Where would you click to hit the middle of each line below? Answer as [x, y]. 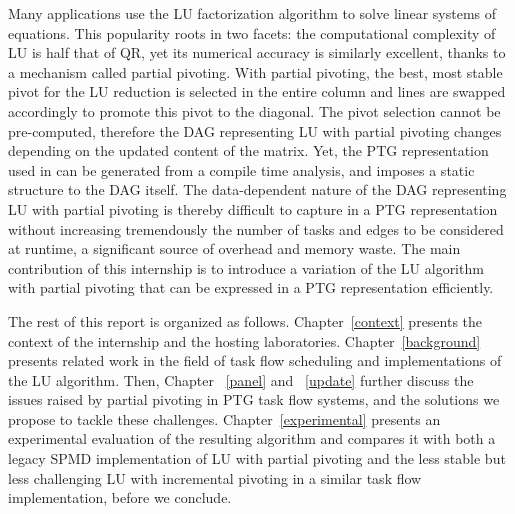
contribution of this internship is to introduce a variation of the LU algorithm [246, 267]
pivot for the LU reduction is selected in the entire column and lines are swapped [257, 91]
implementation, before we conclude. [120, 497]
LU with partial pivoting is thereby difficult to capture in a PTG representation [253, 208]
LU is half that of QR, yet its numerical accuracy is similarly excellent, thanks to [257, 52]
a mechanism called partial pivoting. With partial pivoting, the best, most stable [255, 71]
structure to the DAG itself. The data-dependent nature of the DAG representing [257, 189]
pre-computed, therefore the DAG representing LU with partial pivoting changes [255, 130]
